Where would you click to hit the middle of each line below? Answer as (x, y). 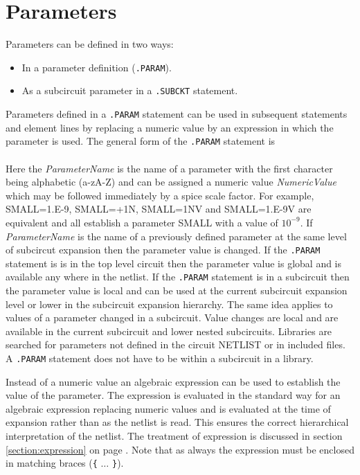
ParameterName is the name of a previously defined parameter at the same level (176, 236)
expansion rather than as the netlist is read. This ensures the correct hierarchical (177, 422)
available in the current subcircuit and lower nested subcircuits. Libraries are (169, 331)
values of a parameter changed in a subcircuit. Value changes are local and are (172, 317)
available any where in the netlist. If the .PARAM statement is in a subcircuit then (178, 277)
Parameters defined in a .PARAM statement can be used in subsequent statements (177, 114)
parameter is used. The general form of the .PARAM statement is (141, 141)
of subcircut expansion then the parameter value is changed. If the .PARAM (163, 250)
